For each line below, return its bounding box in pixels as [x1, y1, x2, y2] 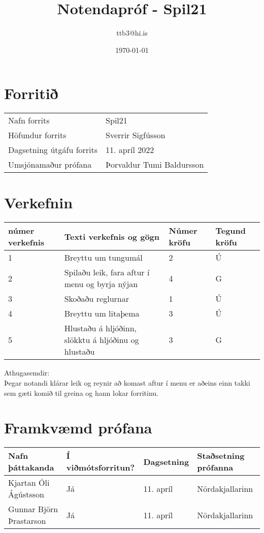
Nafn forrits [8, 114, 50, 127]
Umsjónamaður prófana [8, 159, 92, 171]
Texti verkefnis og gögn [64, 230, 160, 242]
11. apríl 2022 [106, 144, 154, 156]
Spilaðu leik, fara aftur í [64, 266, 150, 278]
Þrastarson [8, 515, 46, 527]
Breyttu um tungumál [64, 252, 143, 264]
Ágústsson [8, 488, 44, 500]
